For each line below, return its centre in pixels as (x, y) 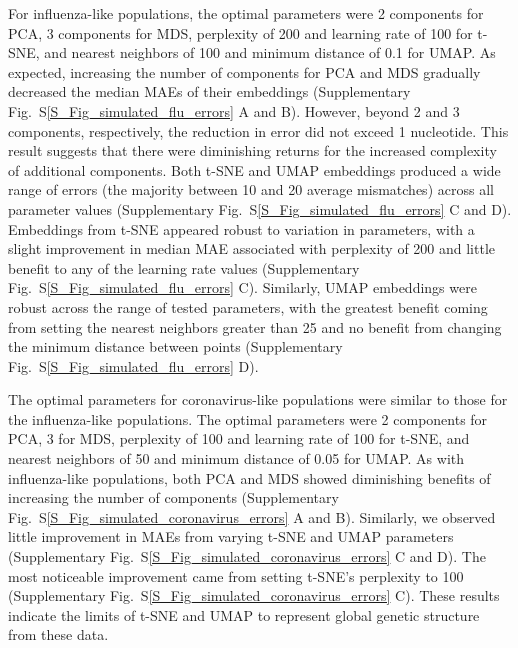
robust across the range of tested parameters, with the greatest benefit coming (248, 306)
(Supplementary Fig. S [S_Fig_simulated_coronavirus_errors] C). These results (254, 595)
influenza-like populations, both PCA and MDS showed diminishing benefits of (249, 477)
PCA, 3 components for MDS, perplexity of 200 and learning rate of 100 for (240, 32)
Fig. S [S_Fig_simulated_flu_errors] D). (133, 365)
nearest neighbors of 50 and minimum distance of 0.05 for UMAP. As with (236, 458)
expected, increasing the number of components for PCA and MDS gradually (244, 71)
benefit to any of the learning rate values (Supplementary (184, 267)
